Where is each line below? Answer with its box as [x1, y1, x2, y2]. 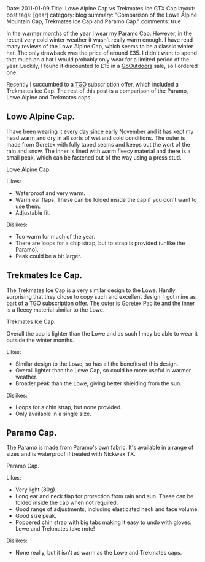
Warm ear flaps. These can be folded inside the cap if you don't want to [15, 196, 198, 203]
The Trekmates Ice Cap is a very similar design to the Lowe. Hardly [6, 287, 176, 294]
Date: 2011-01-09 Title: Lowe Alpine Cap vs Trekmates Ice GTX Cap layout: [6, 5, 195, 12]
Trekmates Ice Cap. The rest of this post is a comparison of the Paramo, [6, 87, 188, 94]
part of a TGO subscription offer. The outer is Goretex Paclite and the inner [6, 299, 195, 307]
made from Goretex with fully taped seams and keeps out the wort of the [6, 140, 190, 148]
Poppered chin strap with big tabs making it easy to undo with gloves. [15, 518, 192, 526]
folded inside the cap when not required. [15, 499, 118, 507]
